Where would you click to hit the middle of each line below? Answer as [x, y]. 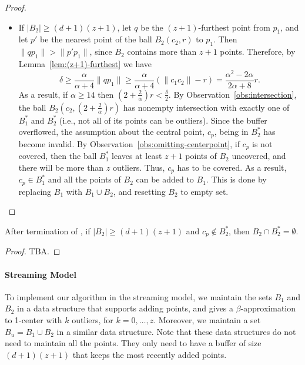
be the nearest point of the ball [96, 39]
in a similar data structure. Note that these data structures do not [176, 331]
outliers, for [93, 319]
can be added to [165, 179]
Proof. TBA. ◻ [33, 251]
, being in [231, 132]
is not [262, 143]
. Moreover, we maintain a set [207, 319]
